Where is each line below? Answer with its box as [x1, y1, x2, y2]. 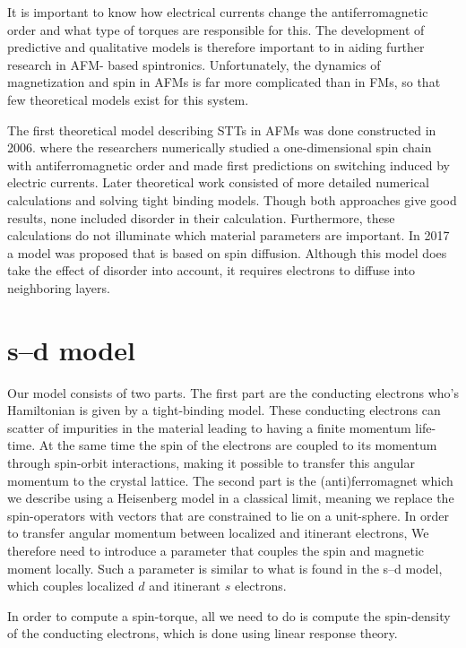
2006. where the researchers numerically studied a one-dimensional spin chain [7, 138, 432, 157]
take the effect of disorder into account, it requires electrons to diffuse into [7, 261, 416, 280]
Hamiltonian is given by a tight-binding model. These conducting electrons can [7, 401, 441, 419]
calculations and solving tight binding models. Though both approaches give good [7, 190, 457, 209]
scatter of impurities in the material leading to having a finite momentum [7, 418, 411, 436]
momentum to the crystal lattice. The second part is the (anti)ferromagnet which [7, 471, 453, 489]
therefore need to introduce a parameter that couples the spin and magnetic [7, 540, 425, 559]
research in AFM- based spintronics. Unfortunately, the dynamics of [7, 55, 381, 73]
